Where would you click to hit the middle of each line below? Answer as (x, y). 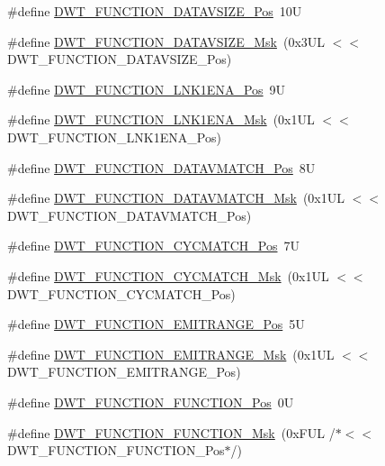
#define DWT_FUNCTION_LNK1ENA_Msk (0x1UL (161, 119)
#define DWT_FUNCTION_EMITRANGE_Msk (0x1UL (171, 354)
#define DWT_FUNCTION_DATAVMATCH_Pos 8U (161, 167)
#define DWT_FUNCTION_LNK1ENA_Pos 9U (147, 89)
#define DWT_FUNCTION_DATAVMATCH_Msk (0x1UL (176, 198)
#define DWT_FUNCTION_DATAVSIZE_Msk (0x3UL (166, 41)
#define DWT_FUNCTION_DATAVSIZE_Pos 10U (155, 11)
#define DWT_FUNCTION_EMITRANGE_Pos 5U (156, 324)
